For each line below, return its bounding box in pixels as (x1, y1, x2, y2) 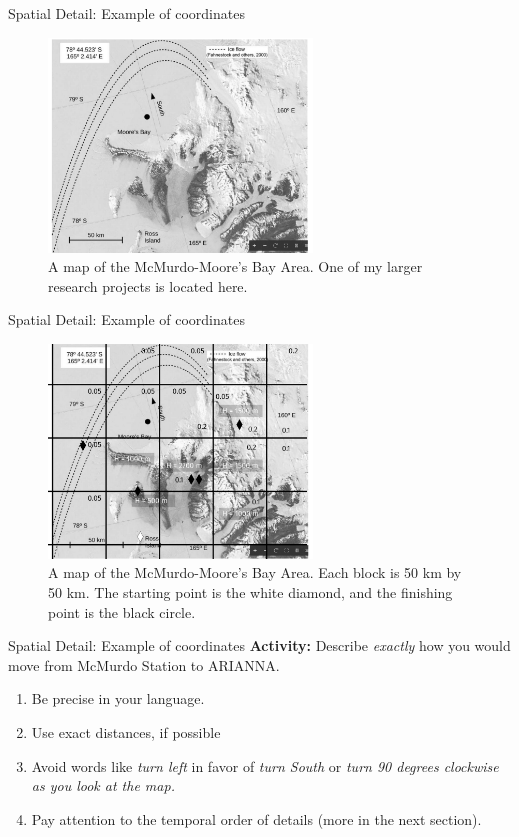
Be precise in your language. (31, 688, 205, 709)
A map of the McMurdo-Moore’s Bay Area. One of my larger (48, 256, 423, 277)
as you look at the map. (31, 775, 175, 796)
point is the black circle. (48, 601, 196, 622)
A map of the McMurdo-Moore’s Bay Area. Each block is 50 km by (48, 562, 462, 583)
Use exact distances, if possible (31, 722, 221, 743)
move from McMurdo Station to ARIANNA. (8, 654, 280, 675)
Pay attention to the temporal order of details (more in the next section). (31, 808, 482, 829)
